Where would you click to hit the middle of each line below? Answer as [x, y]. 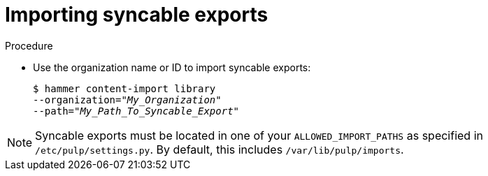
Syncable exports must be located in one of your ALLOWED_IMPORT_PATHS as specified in [259, 135]
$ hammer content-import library [124, 88]
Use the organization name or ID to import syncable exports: [172, 67]
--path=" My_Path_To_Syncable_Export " [136, 111]
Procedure [29, 45]
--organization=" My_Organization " [127, 100]
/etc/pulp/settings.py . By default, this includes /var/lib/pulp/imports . [220, 149]
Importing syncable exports [137, 15]
